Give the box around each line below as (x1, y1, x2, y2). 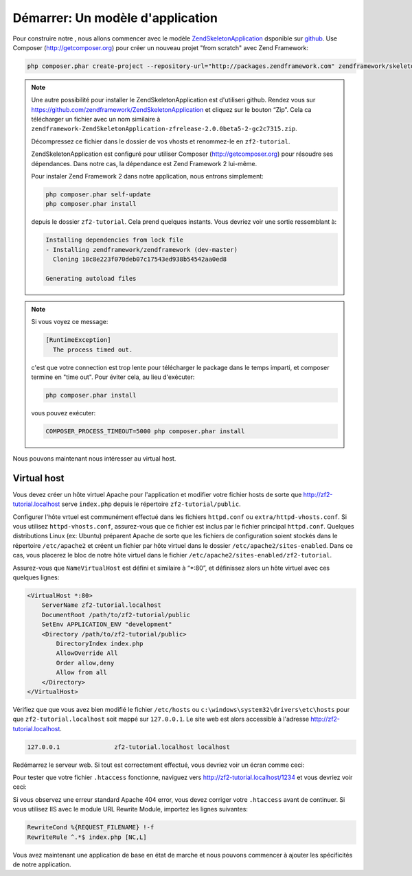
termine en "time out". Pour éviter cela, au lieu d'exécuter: (31, 373, 195, 381)
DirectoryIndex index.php (56, 639, 144, 647)
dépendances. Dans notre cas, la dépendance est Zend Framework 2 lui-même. (31, 159, 257, 168)
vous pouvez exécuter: (31, 409, 96, 417)
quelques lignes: (12, 573, 60, 581)
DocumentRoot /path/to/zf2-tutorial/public (41, 611, 190, 619)
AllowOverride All (56, 649, 118, 657)
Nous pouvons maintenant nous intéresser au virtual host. (12, 454, 176, 463)
